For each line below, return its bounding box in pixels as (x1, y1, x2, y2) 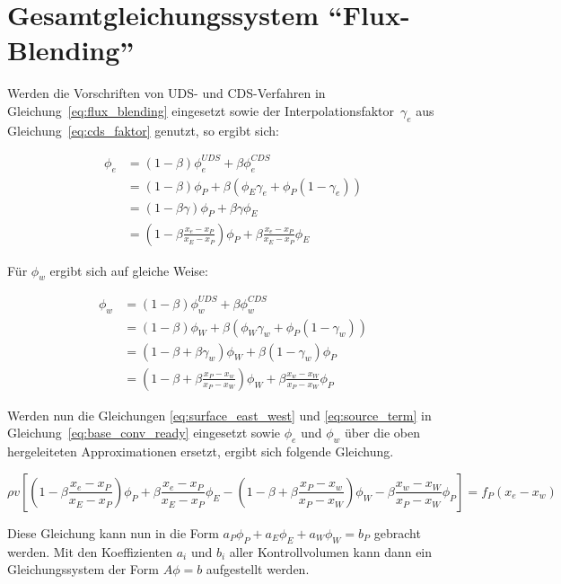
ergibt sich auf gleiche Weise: (49, 261, 208, 279)
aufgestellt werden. (206, 560, 310, 579)
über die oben (344, 423, 421, 442)
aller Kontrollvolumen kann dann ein (229, 542, 433, 561)
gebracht (373, 523, 421, 542)
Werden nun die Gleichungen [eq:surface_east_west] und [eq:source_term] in (7, 405, 432, 424)
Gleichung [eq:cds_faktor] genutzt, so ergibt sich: (7, 120, 279, 139)
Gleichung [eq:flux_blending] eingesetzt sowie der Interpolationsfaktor (7, 101, 395, 119)
